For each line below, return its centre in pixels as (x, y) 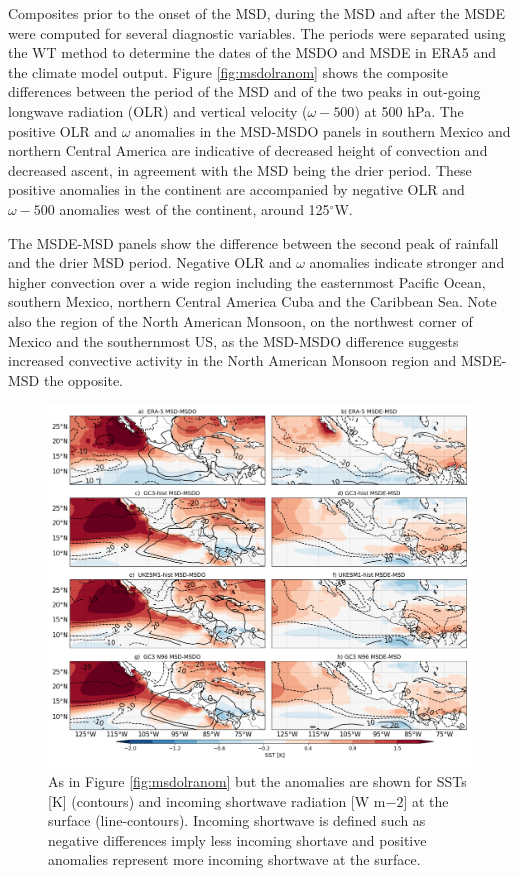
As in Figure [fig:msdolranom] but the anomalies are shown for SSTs (257, 781)
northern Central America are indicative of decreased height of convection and (248, 150)
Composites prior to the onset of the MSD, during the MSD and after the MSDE (257, 13)
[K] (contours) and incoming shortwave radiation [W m (217, 800)
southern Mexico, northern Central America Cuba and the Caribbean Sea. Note (252, 301)
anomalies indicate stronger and (407, 262)
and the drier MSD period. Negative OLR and (150, 262)
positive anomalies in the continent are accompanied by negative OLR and (236, 189)
